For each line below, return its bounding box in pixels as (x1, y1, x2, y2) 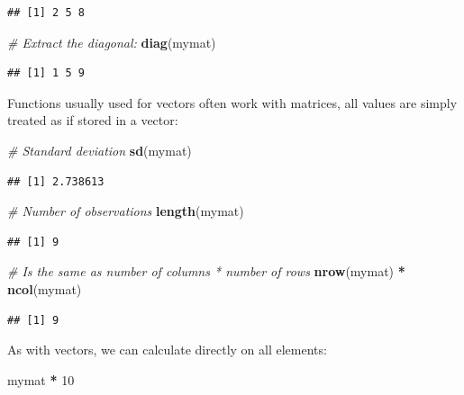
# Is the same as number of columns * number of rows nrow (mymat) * (7, 262, 405, 281)
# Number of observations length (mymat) (7, 202, 244, 220)
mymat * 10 (7, 370, 75, 389)
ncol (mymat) (7, 279, 82, 298)
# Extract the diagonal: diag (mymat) (7, 32, 216, 51)
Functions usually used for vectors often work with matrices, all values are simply (7, 93, 458, 112)
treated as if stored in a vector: (7, 111, 178, 130)
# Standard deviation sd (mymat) (7, 140, 192, 159)
